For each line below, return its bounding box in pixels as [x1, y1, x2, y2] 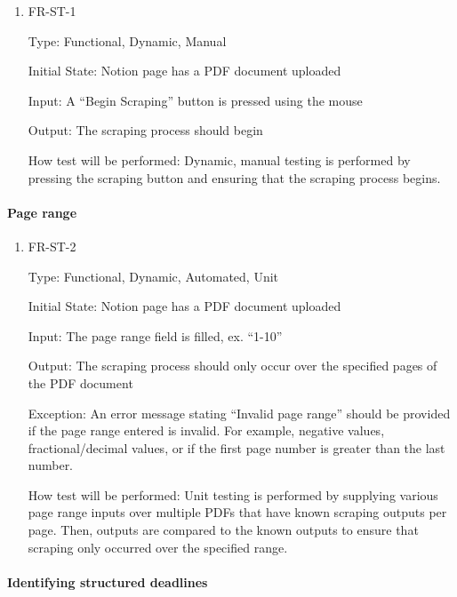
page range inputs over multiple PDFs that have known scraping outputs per [28, 503, 447, 521]
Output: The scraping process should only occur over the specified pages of [28, 356, 437, 375]
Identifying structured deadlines [7, 572, 208, 591]
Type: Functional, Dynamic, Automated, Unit [28, 267, 278, 285]
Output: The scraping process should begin [28, 121, 263, 139]
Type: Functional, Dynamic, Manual [28, 31, 227, 50]
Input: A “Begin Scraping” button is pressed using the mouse [28, 91, 363, 109]
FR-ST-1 [28, 2, 76, 20]
